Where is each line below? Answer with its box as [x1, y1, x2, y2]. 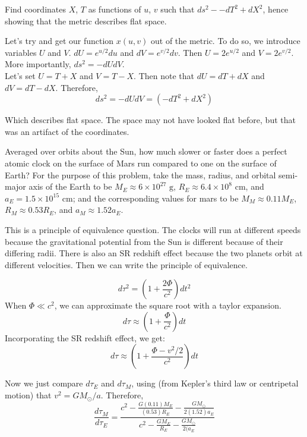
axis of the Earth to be [29, 180, 112, 193]
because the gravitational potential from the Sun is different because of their [5, 235, 283, 247]
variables [5, 46, 37, 58]
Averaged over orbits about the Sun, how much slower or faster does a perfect [5, 145, 287, 158]
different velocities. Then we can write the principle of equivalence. [5, 258, 248, 271]
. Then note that [134, 69, 194, 81]
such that [160, 3, 195, 15]
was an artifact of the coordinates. [5, 125, 129, 137]
